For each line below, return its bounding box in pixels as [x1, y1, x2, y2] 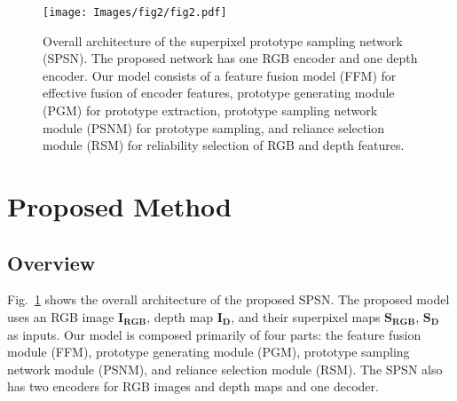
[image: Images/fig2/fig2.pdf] [43, 6, 227, 19]
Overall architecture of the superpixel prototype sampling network [43, 31, 403, 50]
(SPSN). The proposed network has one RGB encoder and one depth [43, 49, 418, 67]
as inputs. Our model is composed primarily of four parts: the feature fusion [7, 325, 422, 343]
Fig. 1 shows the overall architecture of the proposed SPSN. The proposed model [7, 290, 450, 309]
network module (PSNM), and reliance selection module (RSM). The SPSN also [7, 359, 443, 378]
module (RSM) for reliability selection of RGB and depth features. [43, 136, 405, 154]
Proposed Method [7, 188, 232, 224]
